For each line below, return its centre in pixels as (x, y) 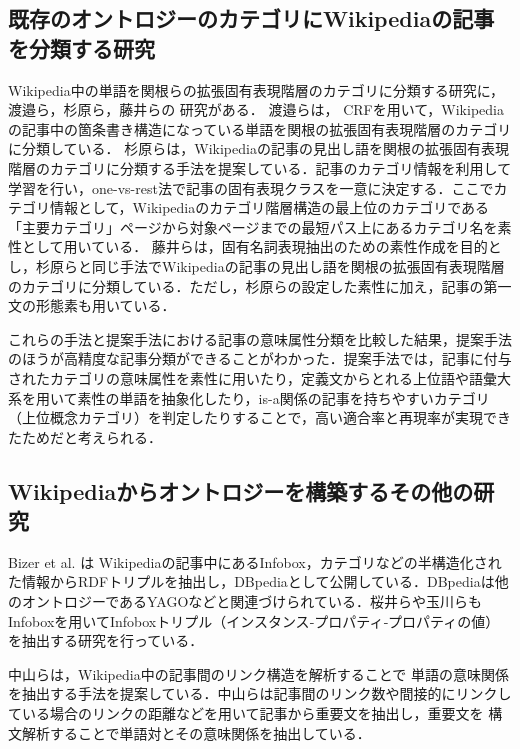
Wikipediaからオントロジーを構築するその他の (241, 490)
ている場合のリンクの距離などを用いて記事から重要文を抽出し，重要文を (246, 713)
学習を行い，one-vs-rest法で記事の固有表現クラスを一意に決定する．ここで (251, 187)
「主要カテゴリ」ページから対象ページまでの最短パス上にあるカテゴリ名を (253, 226)
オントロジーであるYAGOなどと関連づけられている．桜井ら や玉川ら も (251, 601)
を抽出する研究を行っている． (106, 640)
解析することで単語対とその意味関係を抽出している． (196, 732)
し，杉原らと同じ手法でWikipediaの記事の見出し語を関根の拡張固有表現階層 (256, 265)
